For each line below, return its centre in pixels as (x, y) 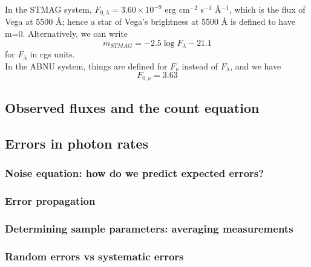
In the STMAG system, (48, 9)
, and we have (256, 66)
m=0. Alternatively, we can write (67, 34)
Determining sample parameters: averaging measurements (149, 228)
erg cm (177, 9)
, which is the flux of (267, 9)
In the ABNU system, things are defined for (86, 66)
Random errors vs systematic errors (94, 256)
